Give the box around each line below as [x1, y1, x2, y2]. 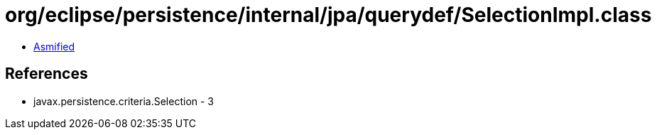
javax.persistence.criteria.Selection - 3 [33, 94, 215, 107]
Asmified [33, 40, 75, 53]
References [5, 65, 88, 83]
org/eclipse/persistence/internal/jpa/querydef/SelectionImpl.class [5, 3, 652, 27]
